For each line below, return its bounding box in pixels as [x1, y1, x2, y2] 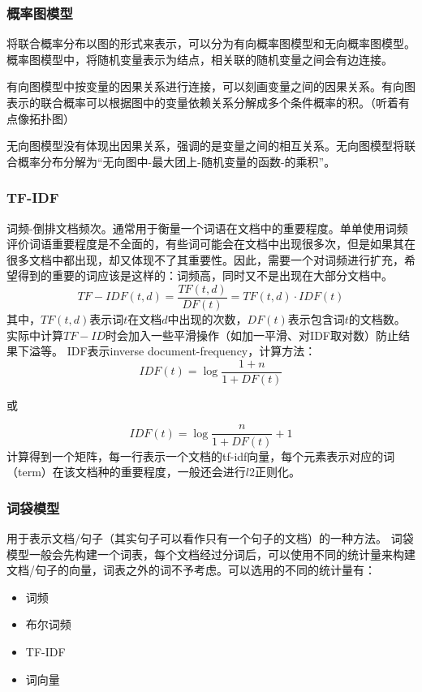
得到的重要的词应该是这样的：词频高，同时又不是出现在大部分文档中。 [17, 267, 393, 284]
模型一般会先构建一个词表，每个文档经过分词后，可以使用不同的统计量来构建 [6, 545, 416, 562]
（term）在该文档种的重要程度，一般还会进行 [6, 463, 246, 480]
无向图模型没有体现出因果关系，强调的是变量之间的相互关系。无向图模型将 [6, 137, 404, 154]
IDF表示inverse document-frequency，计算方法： [67, 342, 316, 359]
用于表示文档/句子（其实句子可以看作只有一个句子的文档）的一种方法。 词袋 [6, 529, 414, 546]
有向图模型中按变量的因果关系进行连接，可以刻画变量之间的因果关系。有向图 [6, 78, 416, 95]
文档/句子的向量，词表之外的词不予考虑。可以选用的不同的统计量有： [6, 561, 376, 578]
